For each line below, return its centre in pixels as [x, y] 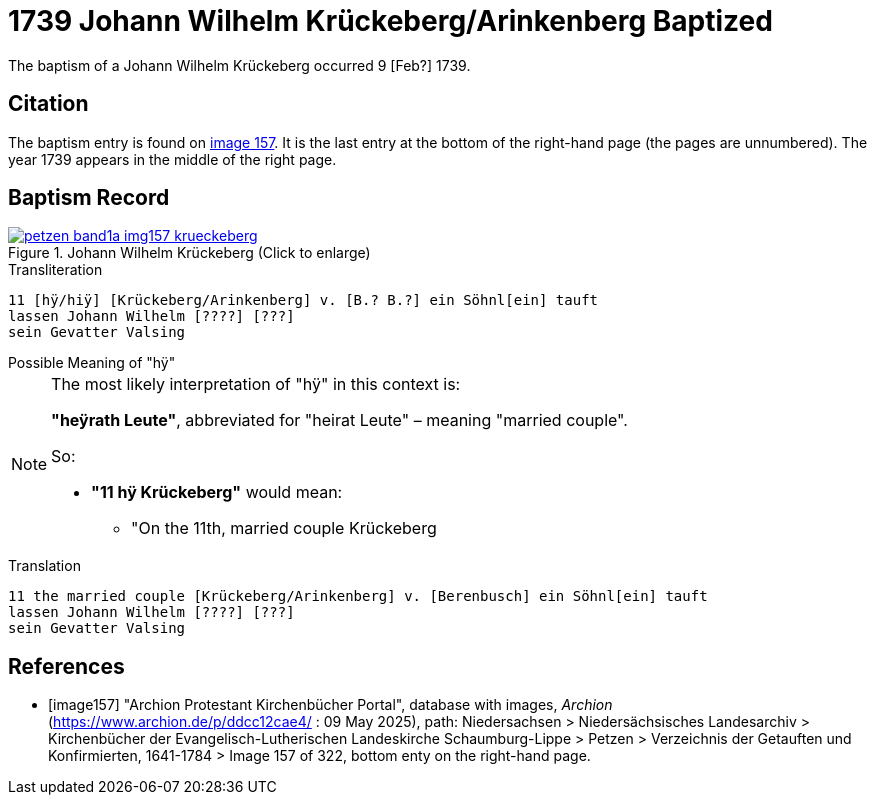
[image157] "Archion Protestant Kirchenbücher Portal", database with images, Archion [330, 705]
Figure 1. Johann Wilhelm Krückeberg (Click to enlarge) [189, 253]
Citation [48, 104]
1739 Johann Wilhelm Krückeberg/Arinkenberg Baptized [390, 21]
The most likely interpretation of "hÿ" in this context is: [256, 384]
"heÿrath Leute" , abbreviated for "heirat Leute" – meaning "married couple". [339, 420]
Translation [44, 566]
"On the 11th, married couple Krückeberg [284, 528]
